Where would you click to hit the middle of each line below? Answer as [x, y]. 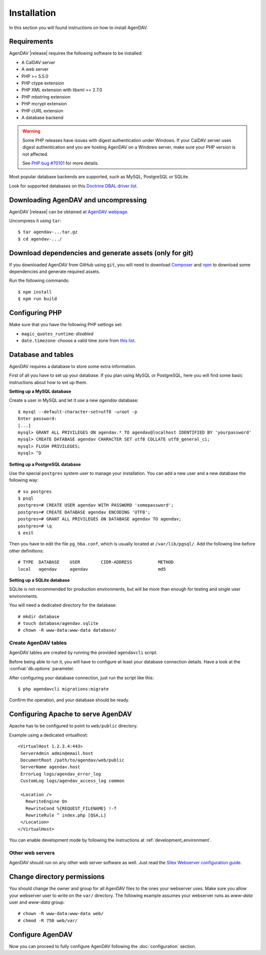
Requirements [31, 42]
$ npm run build [37, 299]
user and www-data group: [37, 902]
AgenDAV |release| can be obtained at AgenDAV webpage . [69, 211]
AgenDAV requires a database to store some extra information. [73, 366]
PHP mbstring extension [46, 97]
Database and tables [41, 355]
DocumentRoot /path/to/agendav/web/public [72, 760]
